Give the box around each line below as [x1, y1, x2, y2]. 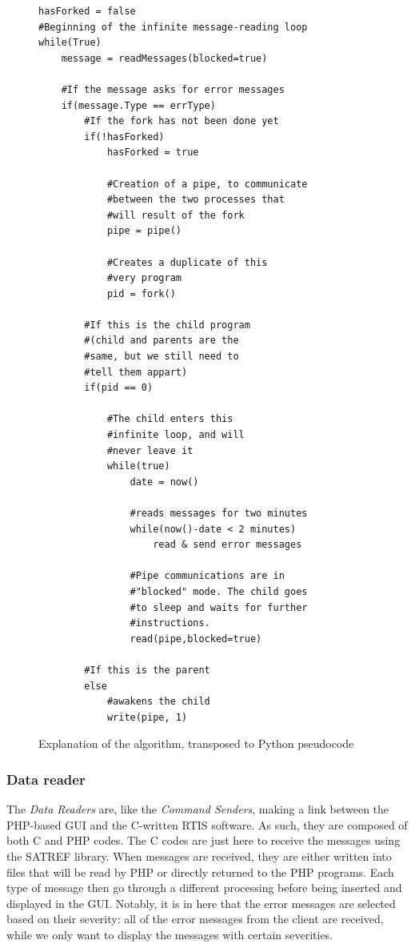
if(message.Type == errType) [61, 99, 216, 111]
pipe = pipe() [106, 225, 182, 237]
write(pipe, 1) [106, 711, 188, 723]
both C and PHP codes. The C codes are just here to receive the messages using [6, 832, 401, 849]
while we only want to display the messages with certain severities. [6, 926, 333, 942]
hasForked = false [38, 6, 136, 17]
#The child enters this [106, 413, 233, 425]
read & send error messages [153, 539, 302, 551]
